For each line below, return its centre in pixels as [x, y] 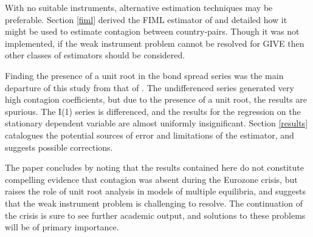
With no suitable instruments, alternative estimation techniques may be [139, 7]
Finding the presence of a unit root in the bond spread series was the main [144, 75]
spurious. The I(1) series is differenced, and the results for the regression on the [153, 111]
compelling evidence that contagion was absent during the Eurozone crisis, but [151, 179]
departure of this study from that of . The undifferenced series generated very [150, 87]
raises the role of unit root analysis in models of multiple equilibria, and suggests [156, 191]
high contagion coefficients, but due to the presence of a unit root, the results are [156, 99]
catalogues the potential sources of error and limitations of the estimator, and [150, 135]
